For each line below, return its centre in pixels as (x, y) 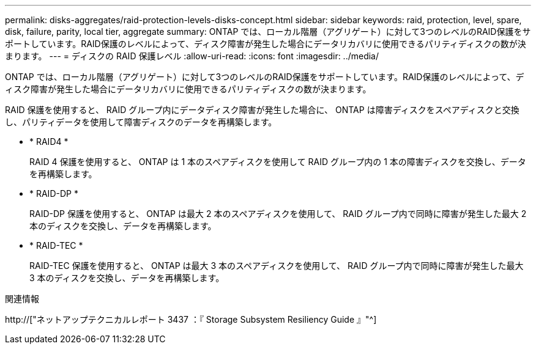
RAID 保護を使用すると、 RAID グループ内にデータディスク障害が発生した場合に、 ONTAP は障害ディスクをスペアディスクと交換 (262, 110)
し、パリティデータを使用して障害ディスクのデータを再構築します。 (141, 122)
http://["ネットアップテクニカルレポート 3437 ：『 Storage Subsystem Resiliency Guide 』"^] (191, 319)
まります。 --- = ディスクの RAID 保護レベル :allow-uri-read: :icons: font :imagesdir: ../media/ (192, 56)
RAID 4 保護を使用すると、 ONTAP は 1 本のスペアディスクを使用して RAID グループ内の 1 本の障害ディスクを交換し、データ (278, 162)
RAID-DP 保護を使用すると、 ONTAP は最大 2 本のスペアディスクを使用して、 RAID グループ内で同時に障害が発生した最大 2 (278, 214)
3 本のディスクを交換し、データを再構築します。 (127, 278)
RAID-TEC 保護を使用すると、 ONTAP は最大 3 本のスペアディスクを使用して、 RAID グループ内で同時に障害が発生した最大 (277, 266)
